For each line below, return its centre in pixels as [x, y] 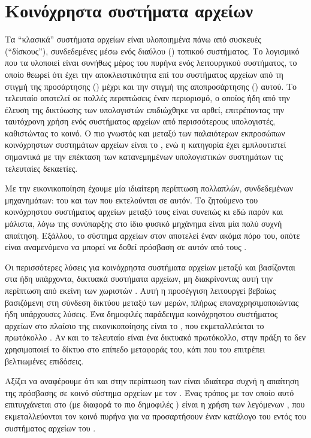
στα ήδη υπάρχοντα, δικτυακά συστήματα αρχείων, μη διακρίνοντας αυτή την [139, 279]
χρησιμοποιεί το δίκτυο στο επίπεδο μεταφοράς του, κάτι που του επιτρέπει [135, 349]
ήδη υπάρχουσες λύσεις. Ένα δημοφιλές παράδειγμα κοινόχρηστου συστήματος [141, 314]
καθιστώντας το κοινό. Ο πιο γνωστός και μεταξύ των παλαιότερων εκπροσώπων [145, 133]
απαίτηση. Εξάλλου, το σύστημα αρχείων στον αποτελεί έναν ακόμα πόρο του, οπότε [153, 235]
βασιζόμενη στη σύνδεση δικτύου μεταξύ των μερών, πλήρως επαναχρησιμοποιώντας [152, 302]
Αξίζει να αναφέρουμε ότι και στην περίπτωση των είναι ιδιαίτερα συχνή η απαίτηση [152, 381]
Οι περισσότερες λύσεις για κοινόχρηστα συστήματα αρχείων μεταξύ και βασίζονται [150, 267]
